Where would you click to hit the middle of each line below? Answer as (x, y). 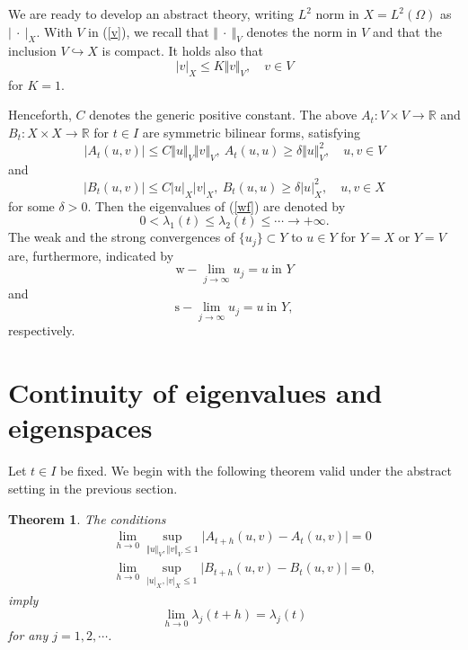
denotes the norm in (302, 31)
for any (28, 635)
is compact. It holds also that (183, 51)
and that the (407, 31)
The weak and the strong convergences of (122, 237)
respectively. (42, 330)
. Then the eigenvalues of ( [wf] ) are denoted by (216, 205)
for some (31, 205)
